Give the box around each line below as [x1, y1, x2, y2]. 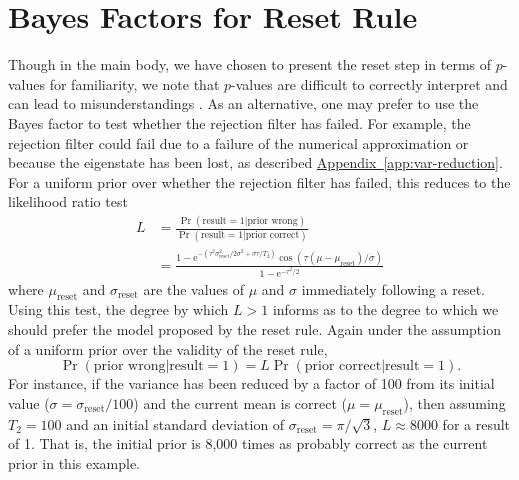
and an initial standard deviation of [66, 413, 285, 434]
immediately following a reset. [301, 278, 485, 299]
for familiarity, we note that [49, 73, 220, 94]
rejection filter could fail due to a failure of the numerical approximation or [8, 132, 469, 153]
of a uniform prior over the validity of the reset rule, [8, 338, 328, 359]
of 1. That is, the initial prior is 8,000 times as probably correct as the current [8, 433, 488, 454]
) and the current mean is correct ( [133, 392, 348, 413]
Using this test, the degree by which [8, 299, 229, 320]
